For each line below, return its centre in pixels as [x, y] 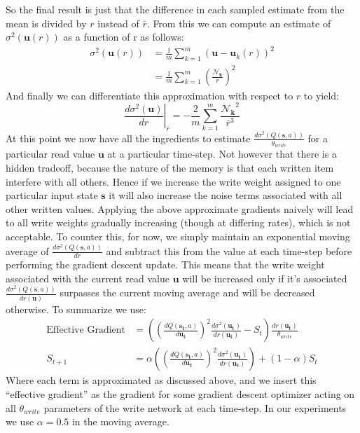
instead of [118, 23]
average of [27, 250]
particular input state [52, 195]
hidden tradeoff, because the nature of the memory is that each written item [170, 167]
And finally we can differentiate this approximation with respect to [150, 95]
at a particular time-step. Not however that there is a [222, 154]
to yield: [321, 95]
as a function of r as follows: [124, 37]
